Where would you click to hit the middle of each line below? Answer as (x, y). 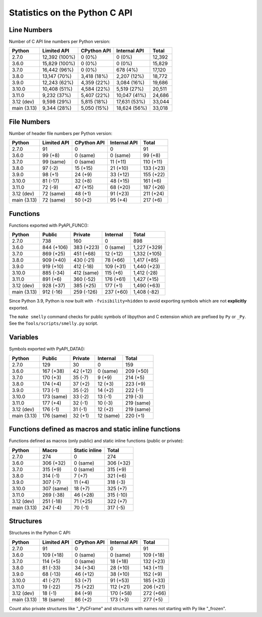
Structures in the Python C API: (40, 533)
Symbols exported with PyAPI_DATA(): (47, 349)
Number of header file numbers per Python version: (61, 133)
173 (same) (55, 397)
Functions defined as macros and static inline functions (95, 429)
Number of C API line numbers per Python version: (60, 42)
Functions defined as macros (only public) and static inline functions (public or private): (96, 441)
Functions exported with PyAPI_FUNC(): (49, 225)
